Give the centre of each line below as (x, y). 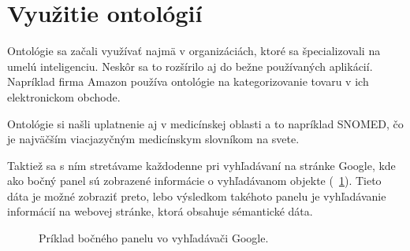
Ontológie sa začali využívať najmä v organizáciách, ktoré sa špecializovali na (194, 51)
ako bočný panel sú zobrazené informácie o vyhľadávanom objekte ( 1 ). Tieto (194, 181)
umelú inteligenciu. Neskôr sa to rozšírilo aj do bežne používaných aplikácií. (190, 66)
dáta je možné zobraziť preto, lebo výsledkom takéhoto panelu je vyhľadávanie (197, 196)
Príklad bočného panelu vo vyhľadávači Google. (154, 238)
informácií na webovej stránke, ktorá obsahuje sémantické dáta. (160, 211)
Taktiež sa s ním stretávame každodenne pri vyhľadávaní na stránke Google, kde (201, 165)
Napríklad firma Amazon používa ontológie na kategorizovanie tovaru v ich (188, 81)
